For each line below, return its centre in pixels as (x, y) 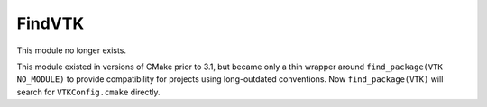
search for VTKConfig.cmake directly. (89, 92)
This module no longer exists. (71, 50)
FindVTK (51, 23)
